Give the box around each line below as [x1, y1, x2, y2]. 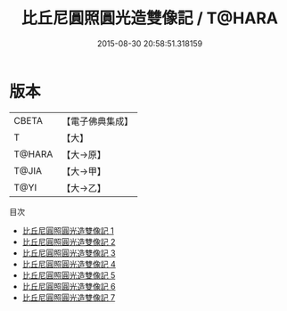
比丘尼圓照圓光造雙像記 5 [21, 269, 116, 281]
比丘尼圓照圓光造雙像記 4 [21, 258, 116, 269]
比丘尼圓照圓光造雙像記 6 [21, 281, 116, 291]
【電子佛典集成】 [61, 115, 134, 127]
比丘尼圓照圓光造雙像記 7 [21, 291, 116, 303]
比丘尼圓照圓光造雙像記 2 [21, 236, 116, 247]
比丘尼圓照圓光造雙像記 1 [21, 225, 114, 236]
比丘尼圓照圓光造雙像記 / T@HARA [20, 8, 279, 29]
